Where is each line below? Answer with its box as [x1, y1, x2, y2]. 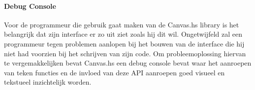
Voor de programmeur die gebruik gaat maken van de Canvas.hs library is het [4, 19, 239, 29]
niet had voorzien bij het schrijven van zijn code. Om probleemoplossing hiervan [4, 48, 246, 58]
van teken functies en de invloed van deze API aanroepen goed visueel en [4, 67, 225, 77]
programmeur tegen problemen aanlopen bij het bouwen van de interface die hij [4, 38, 245, 48]
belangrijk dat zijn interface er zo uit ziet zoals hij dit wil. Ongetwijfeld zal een [4, 29, 242, 39]
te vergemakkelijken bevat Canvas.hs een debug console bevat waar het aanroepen [4, 58, 252, 68]
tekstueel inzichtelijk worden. [4, 77, 92, 87]
